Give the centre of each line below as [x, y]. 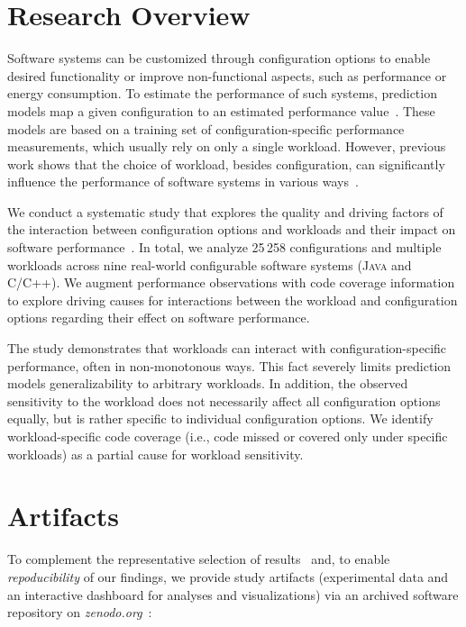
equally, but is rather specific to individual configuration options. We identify [220, 418]
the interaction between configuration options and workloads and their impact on [232, 229]
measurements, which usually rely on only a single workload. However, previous [227, 146]
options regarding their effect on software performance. [159, 318]
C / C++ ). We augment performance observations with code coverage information [231, 282]
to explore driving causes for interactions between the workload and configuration [233, 300]
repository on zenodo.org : [80, 612]
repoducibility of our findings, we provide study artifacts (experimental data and [228, 576]
